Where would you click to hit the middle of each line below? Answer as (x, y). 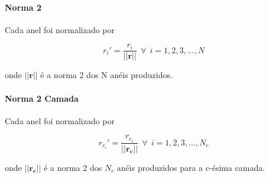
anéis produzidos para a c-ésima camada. (191, 167)
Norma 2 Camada (42, 98)
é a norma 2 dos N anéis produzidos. (106, 75)
